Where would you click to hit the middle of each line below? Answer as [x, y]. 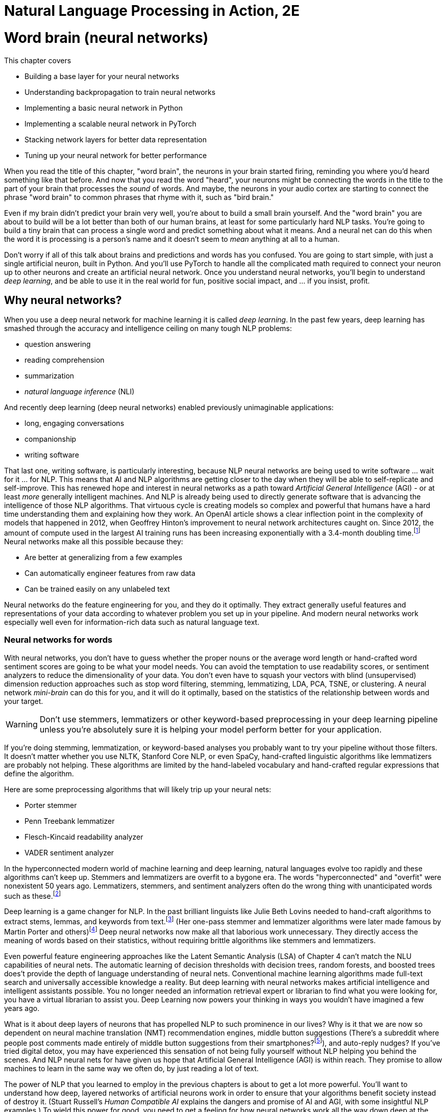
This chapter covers [38, 60]
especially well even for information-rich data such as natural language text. [132, 622]
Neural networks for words [58, 640]
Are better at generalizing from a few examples [104, 557]
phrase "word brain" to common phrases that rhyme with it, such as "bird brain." [139, 197]
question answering [58, 344]
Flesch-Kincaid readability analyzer [84, 837]
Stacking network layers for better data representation [116, 139]
